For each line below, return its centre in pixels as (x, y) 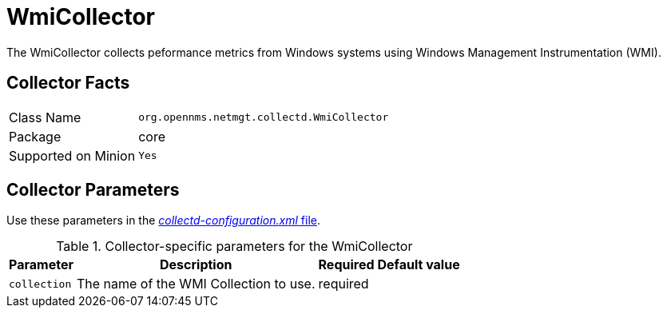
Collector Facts (68, 83)
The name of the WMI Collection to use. (196, 284)
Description (196, 265)
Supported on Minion (72, 155)
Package (35, 136)
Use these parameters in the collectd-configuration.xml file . (163, 221)
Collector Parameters (93, 190)
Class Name (45, 117)
